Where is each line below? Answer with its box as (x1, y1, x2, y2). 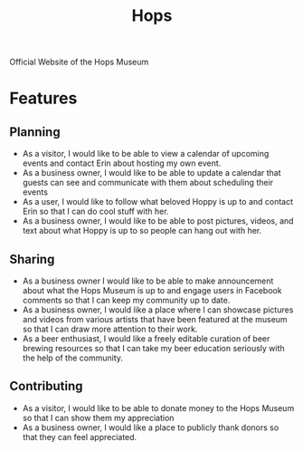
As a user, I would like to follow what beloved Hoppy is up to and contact (22, 197, 294, 207)
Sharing (9, 251, 55, 267)
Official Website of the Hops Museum (9, 56, 149, 68)
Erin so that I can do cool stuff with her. (22, 206, 169, 217)
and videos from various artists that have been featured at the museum (22, 314, 288, 324)
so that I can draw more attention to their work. (22, 323, 198, 334)
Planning (9, 124, 61, 139)
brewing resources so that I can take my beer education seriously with (22, 343, 285, 353)
